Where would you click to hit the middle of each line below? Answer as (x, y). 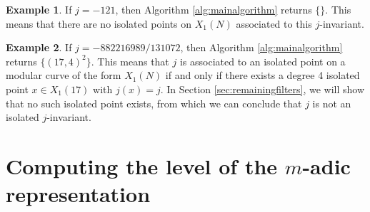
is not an (332, 103)
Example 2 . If (39, 47)
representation (78, 194)
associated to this (274, 23)
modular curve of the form (64, 75)
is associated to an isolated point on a (262, 61)
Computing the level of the (142, 165)
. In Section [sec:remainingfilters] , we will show (262, 89)
